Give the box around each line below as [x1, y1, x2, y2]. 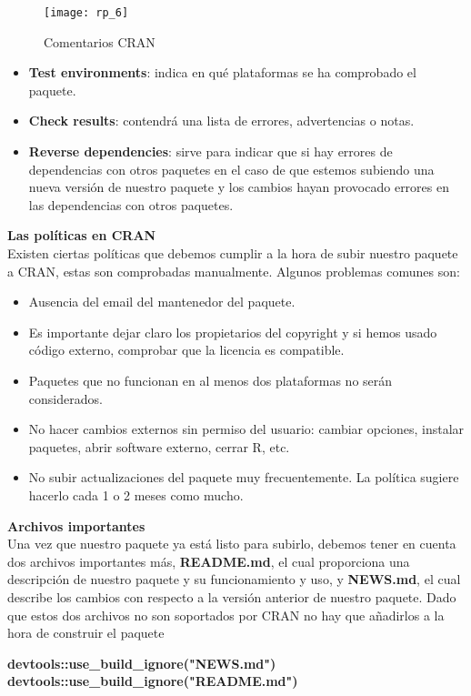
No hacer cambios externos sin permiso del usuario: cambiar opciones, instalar [28, 419, 465, 439]
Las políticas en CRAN [7, 226, 156, 245]
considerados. [28, 388, 103, 408]
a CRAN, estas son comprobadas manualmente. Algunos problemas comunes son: [7, 261, 460, 280]
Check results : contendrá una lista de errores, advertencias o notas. [28, 111, 415, 130]
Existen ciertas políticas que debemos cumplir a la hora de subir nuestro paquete [7, 244, 458, 262]
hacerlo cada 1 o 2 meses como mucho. [28, 485, 244, 504]
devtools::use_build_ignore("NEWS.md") [7, 653, 276, 672]
